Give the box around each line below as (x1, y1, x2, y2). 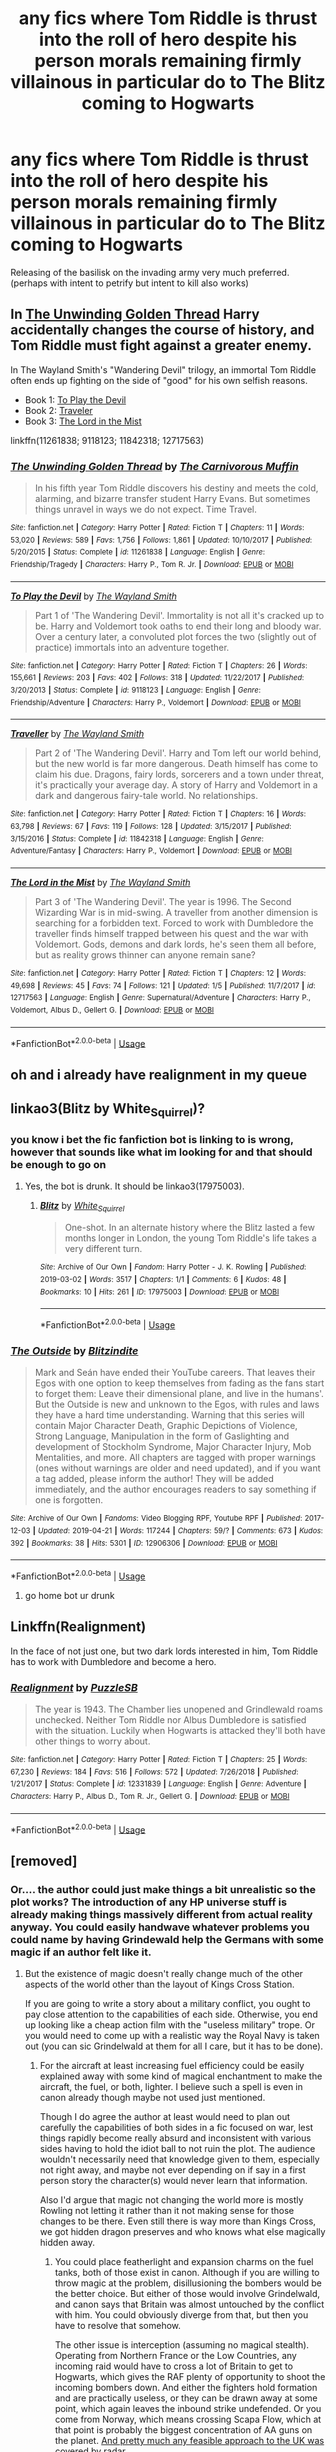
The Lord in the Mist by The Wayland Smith (10, 876, 191, 888)
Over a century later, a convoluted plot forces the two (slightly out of (34, 630, 317, 642)
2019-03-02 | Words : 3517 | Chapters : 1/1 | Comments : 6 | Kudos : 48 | (39, 1274, 287, 1284)
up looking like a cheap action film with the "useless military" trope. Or (24, 2018, 315, 2031)
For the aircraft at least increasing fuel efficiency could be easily (39, 2059, 305, 2071)
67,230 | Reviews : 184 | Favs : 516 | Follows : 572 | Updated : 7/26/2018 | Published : (10, 1767, 299, 1777)
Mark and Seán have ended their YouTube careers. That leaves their (34, 1367, 316, 1379)
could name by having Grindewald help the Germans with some (10, 1932, 325, 1946)
